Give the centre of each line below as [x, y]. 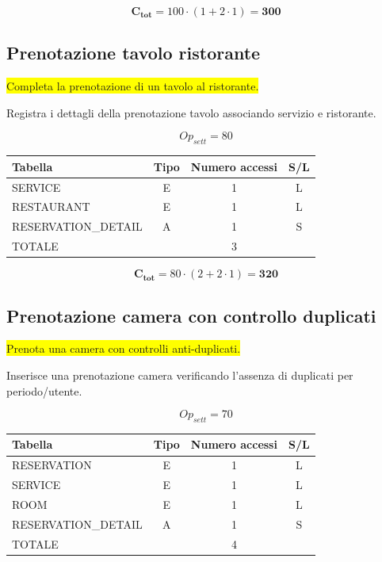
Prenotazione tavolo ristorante [134, 53]
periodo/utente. [44, 390]
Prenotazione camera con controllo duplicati [191, 315]
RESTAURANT [51, 206]
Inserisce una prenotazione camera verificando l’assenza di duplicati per [180, 375]
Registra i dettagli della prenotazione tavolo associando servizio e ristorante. [191, 112]
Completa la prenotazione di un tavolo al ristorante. [133, 86]
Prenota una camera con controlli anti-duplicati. [124, 348]
